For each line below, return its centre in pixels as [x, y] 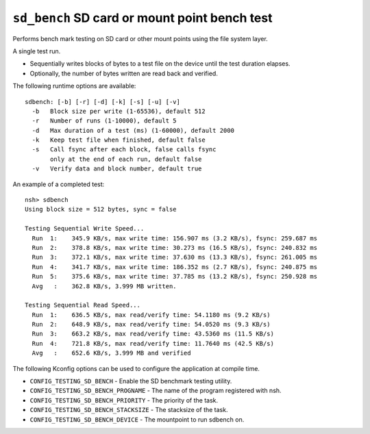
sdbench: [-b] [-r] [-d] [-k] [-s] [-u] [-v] [103, 102]
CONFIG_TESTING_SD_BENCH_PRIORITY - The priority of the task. [124, 400]
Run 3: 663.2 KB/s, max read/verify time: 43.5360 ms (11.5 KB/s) [153, 334]
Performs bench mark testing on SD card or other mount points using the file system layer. [140, 38]
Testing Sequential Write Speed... [85, 229]
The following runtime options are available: [74, 86]
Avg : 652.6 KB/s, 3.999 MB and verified [111, 353]
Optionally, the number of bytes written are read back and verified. [124, 73]
